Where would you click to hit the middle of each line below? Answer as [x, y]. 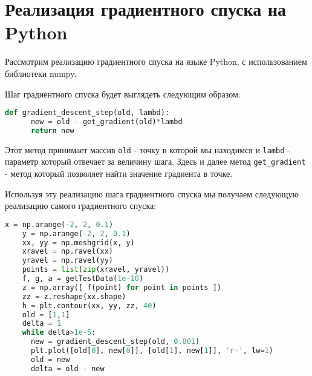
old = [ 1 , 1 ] [46, 315]
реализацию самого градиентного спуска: [81, 206]
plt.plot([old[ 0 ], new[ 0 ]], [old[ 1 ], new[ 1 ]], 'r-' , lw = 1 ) [152, 351]
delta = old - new [67, 368]
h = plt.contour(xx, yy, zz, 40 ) [89, 305]
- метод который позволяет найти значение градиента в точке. [119, 173]
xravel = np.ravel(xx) [67, 252]
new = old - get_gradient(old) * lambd [106, 121]
